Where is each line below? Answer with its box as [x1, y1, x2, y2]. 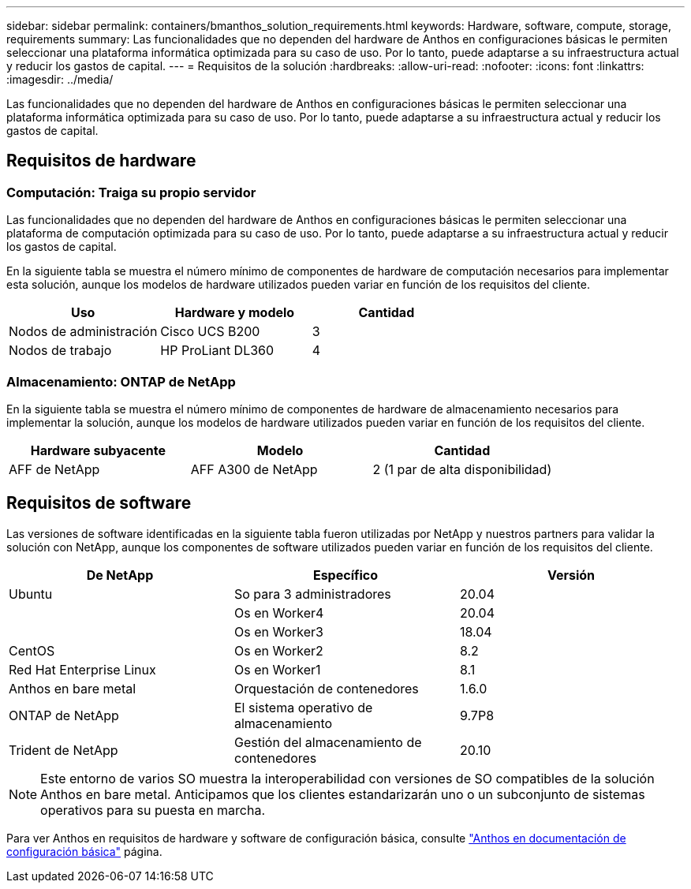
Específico [312, 566, 379, 583]
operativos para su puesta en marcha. [40, 801, 266, 818]
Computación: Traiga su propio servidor [6, 184, 256, 200]
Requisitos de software [6, 493, 192, 514]
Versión [547, 566, 596, 583]
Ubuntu [9, 585, 53, 602]
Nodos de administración [9, 323, 158, 340]
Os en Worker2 [233, 642, 323, 659]
